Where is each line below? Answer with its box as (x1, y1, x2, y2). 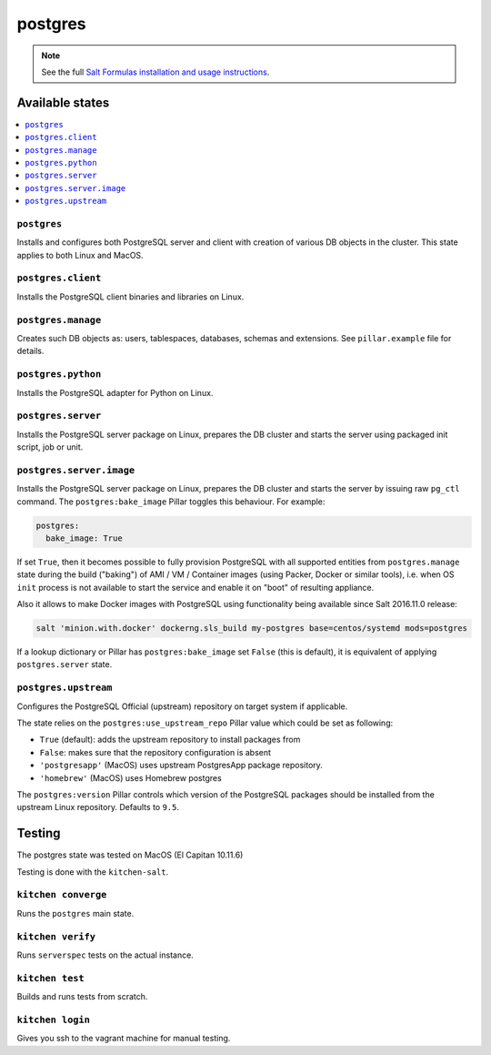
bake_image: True (45, 533, 123, 543)
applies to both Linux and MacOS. (16, 249, 145, 260)
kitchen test (16, 972, 85, 984)
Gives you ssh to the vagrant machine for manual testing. (16, 1033, 231, 1044)
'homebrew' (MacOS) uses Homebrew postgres (39, 772, 222, 783)
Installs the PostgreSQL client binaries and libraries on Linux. (16, 291, 245, 302)
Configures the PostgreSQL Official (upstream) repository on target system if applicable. (16, 701, 348, 712)
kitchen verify (16, 930, 95, 942)
